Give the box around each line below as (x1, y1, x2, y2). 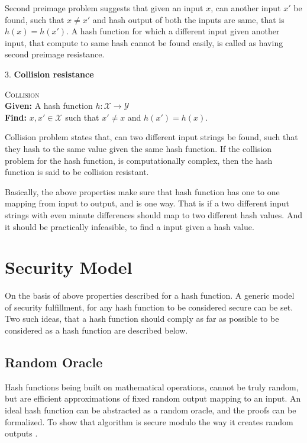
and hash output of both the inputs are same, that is (92, 13, 285, 25)
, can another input (211, 2, 281, 14)
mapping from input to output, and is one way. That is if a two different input (5, 197, 289, 209)
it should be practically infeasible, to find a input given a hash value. (5, 220, 254, 232)
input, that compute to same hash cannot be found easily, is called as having (5, 36, 283, 48)
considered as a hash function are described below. (5, 324, 188, 336)
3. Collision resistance (5, 67, 94, 80)
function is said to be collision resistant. (5, 166, 149, 178)
